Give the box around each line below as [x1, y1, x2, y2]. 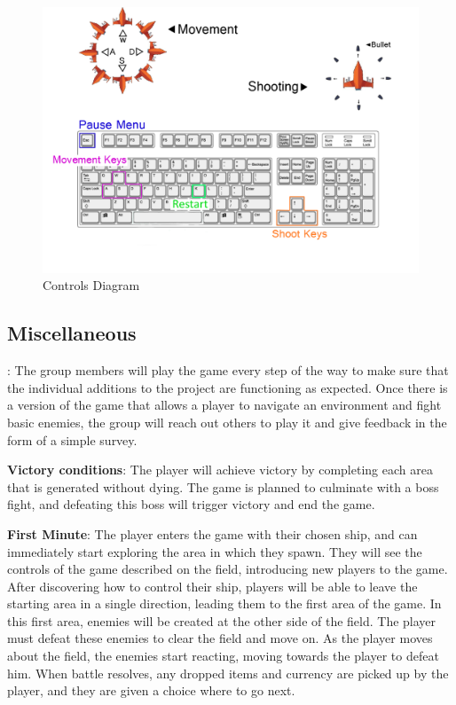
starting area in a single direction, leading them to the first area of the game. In [7, 594, 442, 613]
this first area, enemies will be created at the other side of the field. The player [7, 611, 436, 630]
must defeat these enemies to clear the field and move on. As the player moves [7, 629, 433, 647]
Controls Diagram [43, 276, 140, 294]
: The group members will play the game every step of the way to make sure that [7, 361, 449, 380]
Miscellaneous [7, 319, 137, 347]
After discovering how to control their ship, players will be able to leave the [7, 576, 418, 595]
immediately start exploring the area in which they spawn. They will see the [7, 542, 422, 560]
